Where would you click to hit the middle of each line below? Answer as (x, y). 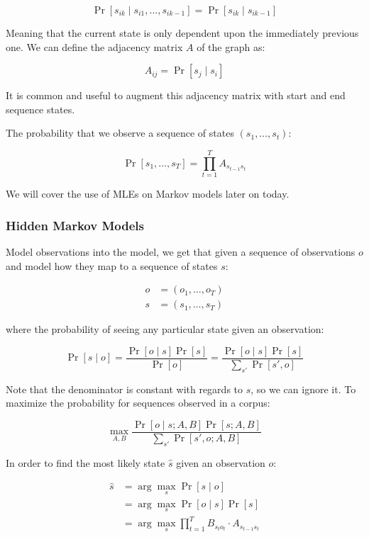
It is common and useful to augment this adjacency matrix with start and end (176, 95)
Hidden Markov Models (75, 225)
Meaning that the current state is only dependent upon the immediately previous (182, 33)
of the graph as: (231, 46)
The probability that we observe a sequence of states (120, 133)
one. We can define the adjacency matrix (94, 46)
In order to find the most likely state (86, 462)
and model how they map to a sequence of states (112, 265)
